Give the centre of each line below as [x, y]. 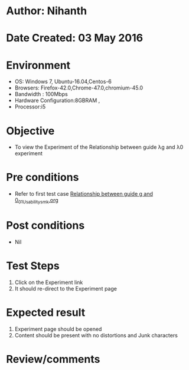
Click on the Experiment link [49, 282]
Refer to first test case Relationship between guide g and [84, 194]
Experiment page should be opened [58, 329]
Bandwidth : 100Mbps [41, 94]
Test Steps [33, 266]
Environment [38, 65]
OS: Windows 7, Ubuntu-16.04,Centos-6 [63, 82]
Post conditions [45, 226]
